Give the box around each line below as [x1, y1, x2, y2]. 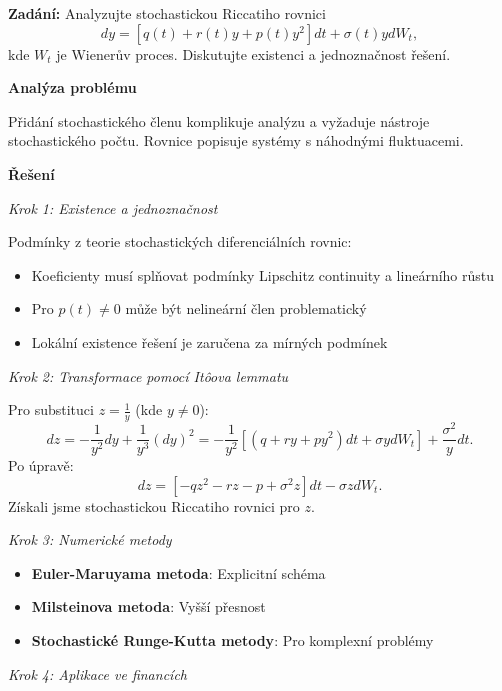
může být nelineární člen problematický [125, 298, 367, 319]
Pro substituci [8, 399, 94, 420]
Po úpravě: [8, 455, 74, 476]
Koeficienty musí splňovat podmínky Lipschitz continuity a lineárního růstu [31, 264, 495, 285]
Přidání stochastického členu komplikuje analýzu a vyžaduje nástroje [8, 110, 430, 131]
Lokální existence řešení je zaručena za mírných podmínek [31, 331, 388, 352]
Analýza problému [8, 77, 137, 98]
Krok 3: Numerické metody [8, 529, 172, 550]
